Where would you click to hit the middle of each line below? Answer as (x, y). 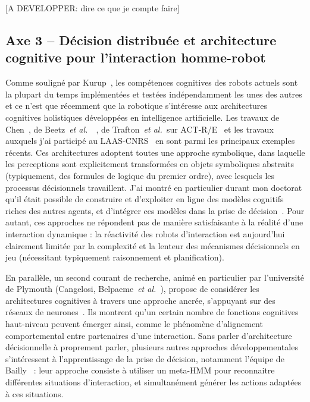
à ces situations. (35, 393)
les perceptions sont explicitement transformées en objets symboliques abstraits (150, 164)
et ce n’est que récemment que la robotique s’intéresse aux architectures (136, 106)
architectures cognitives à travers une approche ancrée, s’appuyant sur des (140, 300)
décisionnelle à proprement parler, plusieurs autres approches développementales (152, 347)
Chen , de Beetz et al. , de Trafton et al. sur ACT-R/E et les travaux (140, 129)
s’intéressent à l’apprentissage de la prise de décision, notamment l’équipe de (145, 358)
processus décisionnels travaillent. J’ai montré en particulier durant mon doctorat (154, 187)
